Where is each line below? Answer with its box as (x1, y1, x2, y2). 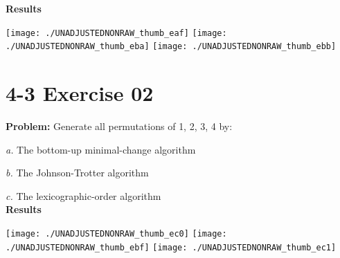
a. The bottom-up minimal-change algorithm (6, 142, 196, 156)
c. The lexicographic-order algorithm (6, 188, 161, 203)
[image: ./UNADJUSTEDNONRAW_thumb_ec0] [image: (6, 229, 227, 239)
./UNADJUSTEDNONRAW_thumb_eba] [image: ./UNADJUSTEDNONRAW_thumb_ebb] (6, 42, 337, 52)
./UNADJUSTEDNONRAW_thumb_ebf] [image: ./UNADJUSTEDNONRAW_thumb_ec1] (6, 242, 337, 252)
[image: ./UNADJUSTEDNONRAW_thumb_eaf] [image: (6, 28, 227, 38)
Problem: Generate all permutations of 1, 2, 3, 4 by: (6, 119, 233, 133)
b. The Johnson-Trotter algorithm (6, 165, 149, 180)
